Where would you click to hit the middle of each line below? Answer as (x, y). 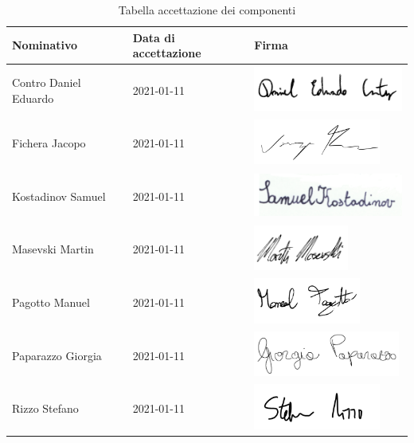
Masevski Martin (53, 249)
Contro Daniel (47, 82)
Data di (154, 37)
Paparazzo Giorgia (57, 355)
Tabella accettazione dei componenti (207, 10)
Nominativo (45, 45)
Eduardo (33, 98)
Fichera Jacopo (49, 143)
